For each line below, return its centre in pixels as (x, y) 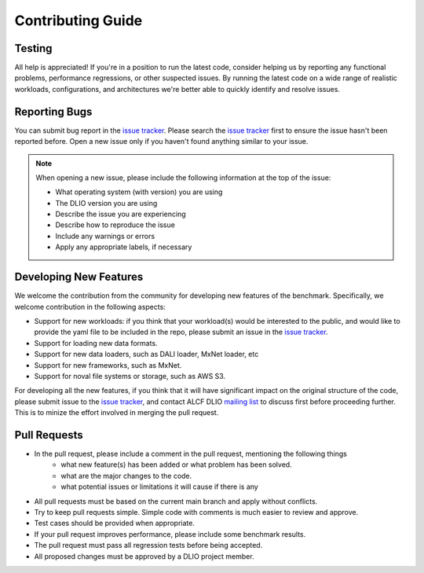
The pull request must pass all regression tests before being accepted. (148, 545)
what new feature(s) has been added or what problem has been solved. (176, 465)
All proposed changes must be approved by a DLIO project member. (144, 556)
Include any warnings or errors (105, 236)
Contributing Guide (79, 20)
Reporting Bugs (53, 111)
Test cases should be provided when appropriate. (115, 523)
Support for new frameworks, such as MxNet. (108, 365)
